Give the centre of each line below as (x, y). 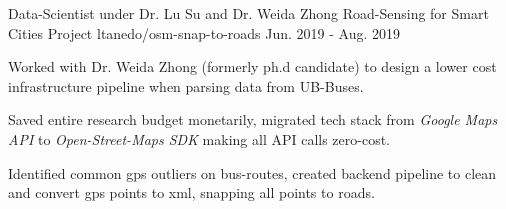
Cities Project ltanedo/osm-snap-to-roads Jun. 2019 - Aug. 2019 (204, 32)
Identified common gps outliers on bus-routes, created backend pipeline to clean (252, 172)
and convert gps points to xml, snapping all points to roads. (191, 192)
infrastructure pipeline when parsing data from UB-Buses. (186, 85)
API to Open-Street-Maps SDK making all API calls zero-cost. (199, 138)
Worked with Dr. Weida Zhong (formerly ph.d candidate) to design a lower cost (252, 66)
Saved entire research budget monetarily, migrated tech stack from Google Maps (253, 119)
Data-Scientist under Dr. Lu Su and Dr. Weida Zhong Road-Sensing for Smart (248, 13)
